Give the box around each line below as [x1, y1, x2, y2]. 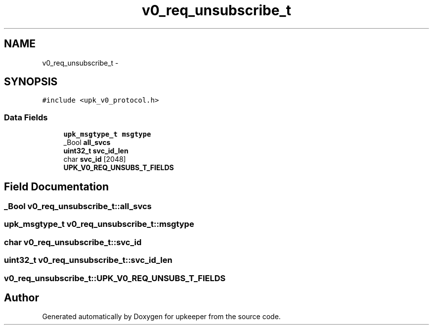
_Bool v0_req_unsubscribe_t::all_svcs [4, 201, 152, 212]
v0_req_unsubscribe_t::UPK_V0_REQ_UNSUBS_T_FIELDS [4, 273, 226, 283]
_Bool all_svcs [63, 138, 111, 147]
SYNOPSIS [4, 75, 58, 88]
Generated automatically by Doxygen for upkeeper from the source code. [42, 312, 281, 321]
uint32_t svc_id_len [63, 146, 129, 155]
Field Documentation [4, 180, 109, 193]
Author [4, 291, 39, 304]
